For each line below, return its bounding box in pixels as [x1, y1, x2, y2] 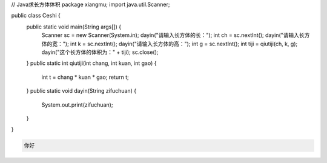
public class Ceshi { [11, 12, 61, 19]
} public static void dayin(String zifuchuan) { [26, 87, 137, 95]
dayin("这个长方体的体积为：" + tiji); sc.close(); [41, 48, 159, 56]
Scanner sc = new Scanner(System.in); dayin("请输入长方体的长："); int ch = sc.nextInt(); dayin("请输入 [41, 32, 300, 39]
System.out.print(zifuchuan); [41, 101, 113, 108]
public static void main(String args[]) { [26, 23, 121, 30]
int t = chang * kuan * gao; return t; [41, 73, 130, 81]
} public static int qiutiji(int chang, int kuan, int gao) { [26, 59, 157, 67]
